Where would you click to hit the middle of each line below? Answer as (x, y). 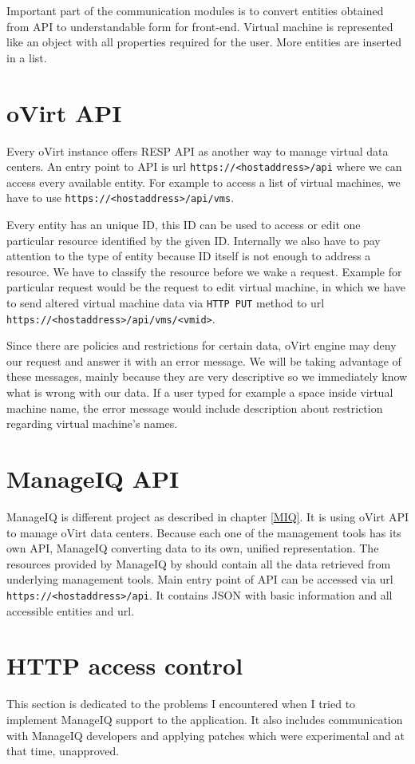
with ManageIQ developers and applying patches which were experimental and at (206, 735)
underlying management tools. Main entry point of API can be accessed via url (200, 579)
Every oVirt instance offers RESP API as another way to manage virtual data (198, 150)
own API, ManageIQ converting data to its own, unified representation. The (193, 548)
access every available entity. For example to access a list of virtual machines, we (204, 182)
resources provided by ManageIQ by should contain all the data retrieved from (199, 563)
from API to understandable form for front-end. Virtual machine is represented (200, 26)
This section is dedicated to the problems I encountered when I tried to (181, 704)
